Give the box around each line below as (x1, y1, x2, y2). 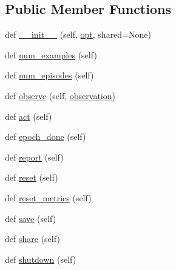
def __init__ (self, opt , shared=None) (5, 28, 151, 41)
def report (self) (5, 150, 64, 163)
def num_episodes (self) (5, 69, 94, 81)
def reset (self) (5, 171, 58, 184)
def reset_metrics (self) (5, 191, 92, 204)
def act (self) (5, 109, 52, 122)
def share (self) (5, 232, 60, 245)
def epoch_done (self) (5, 130, 86, 143)
